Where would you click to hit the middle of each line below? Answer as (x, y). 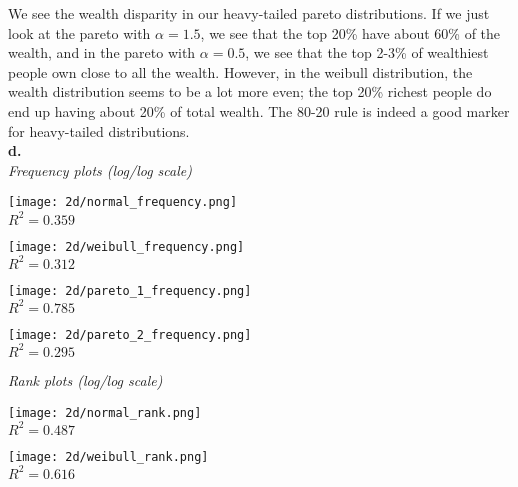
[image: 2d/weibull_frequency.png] (126, 246)
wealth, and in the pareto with (102, 52)
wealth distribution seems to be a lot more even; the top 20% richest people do (250, 91)
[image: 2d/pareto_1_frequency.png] (130, 290)
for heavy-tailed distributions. (99, 130)
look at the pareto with (79, 32)
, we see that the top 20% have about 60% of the (350, 32)
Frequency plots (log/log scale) (100, 169)
